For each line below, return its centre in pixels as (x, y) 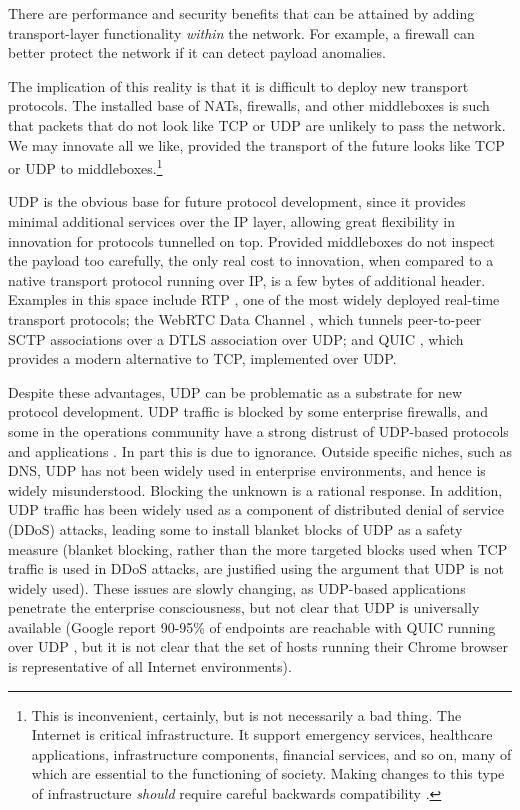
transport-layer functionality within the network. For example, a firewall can (241, 32)
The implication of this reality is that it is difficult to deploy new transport (238, 85)
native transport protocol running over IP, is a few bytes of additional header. (247, 279)
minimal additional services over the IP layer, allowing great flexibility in (231, 221)
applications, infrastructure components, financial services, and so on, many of (271, 753)
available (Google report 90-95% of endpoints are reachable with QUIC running (252, 626)
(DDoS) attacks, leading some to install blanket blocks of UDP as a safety (235, 528)
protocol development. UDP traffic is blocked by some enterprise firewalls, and (248, 411)
